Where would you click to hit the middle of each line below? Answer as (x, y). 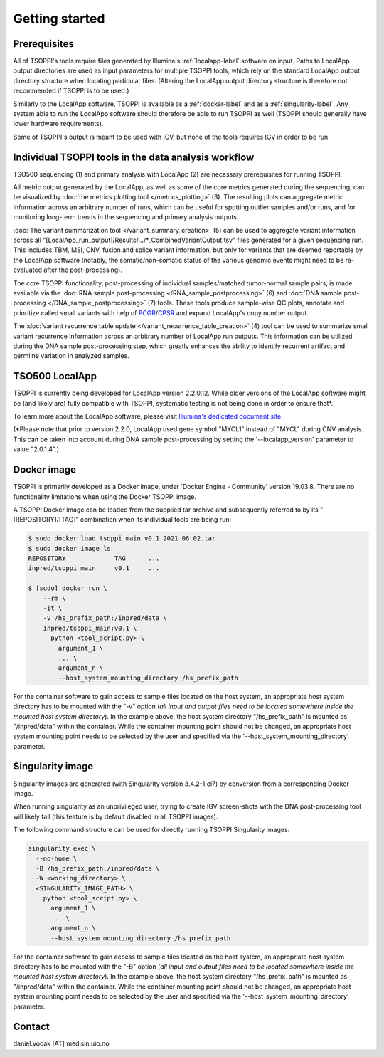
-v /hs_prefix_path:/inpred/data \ (105, 618)
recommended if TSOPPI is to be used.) (71, 91)
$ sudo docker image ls (70, 548)
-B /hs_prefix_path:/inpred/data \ (98, 868)
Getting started (59, 19)
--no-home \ (57, 858)
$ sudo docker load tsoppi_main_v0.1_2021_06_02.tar (122, 538)
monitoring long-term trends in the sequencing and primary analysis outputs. (126, 217)
